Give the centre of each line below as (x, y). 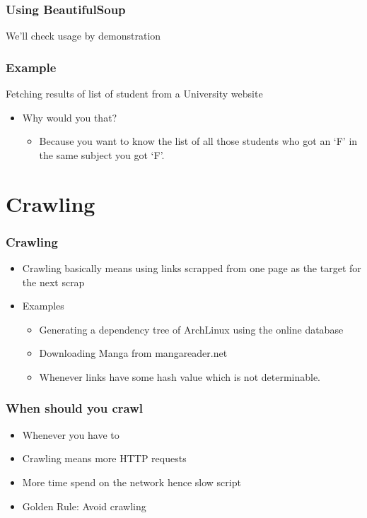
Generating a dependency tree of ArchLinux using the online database (191, 329)
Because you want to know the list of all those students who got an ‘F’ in (198, 141)
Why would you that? (70, 117)
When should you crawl (75, 408)
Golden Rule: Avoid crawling (84, 506)
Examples (43, 306)
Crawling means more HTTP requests (104, 458)
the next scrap (53, 282)
